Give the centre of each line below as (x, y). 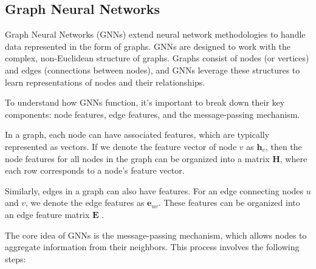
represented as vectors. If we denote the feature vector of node (121, 146)
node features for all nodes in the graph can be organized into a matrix (137, 158)
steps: (15, 258)
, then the (283, 146)
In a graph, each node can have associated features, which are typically (137, 134)
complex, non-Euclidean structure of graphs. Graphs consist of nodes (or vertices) (157, 58)
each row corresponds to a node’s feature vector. (95, 170)
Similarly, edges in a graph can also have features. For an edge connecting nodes (154, 190)
